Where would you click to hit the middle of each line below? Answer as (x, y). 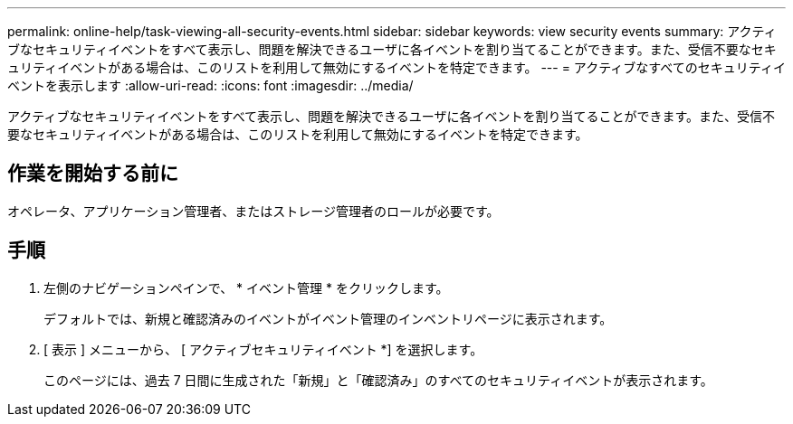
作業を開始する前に (93, 174)
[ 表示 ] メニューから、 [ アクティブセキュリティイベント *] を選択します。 (263, 349)
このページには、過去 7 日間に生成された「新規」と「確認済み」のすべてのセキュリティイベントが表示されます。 (378, 380)
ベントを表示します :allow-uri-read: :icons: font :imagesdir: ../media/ (210, 85)
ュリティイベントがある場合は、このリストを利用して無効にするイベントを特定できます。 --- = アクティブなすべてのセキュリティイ (396, 67)
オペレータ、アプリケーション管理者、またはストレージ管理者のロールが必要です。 (253, 211)
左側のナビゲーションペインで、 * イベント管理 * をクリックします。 (246, 287)
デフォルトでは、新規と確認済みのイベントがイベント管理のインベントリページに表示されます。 (328, 318)
